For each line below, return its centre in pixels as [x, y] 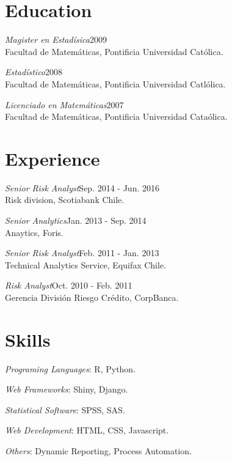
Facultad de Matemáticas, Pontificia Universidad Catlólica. [115, 83]
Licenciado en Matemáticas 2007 [64, 104]
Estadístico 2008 [34, 72]
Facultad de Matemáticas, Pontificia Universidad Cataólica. [116, 116]
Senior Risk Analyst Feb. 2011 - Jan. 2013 [82, 253]
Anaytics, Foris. [34, 232]
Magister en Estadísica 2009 [56, 39]
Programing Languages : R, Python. [71, 368]
